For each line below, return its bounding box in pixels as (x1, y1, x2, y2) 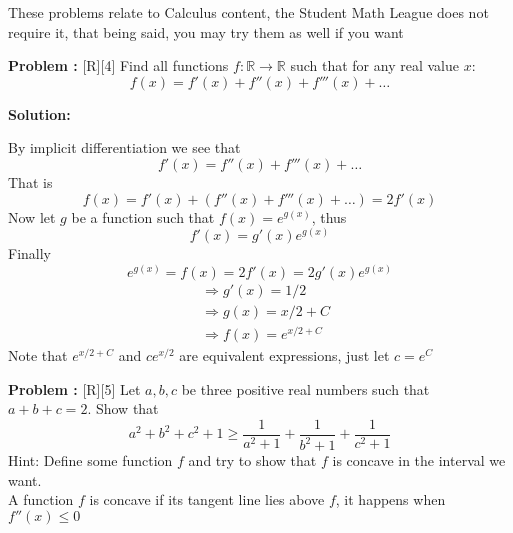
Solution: (8, 103, 71, 124)
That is (8, 171, 53, 192)
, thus (311, 206, 347, 227)
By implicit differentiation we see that (8, 137, 241, 158)
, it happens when (335, 489, 446, 510)
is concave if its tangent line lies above (89, 489, 325, 510)
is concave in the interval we (332, 450, 506, 471)
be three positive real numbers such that (181, 378, 430, 399)
